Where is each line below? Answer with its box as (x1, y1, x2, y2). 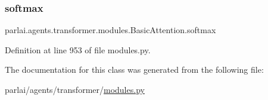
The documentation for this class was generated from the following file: (5, 63, 264, 76)
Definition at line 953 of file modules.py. (5, 43, 151, 56)
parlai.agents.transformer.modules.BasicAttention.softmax (5, 24, 216, 36)
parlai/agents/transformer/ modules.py (5, 83, 145, 95)
